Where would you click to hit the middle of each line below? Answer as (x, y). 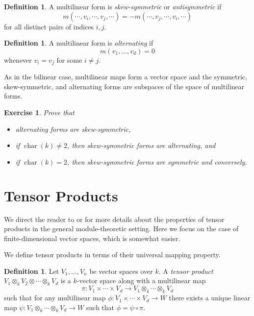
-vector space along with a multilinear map (141, 280)
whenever (18, 60)
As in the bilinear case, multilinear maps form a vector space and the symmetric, (126, 77)
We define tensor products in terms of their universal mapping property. (112, 255)
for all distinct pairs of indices (49, 26)
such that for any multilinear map (55, 298)
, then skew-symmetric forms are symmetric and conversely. (157, 161)
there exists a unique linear (210, 298)
